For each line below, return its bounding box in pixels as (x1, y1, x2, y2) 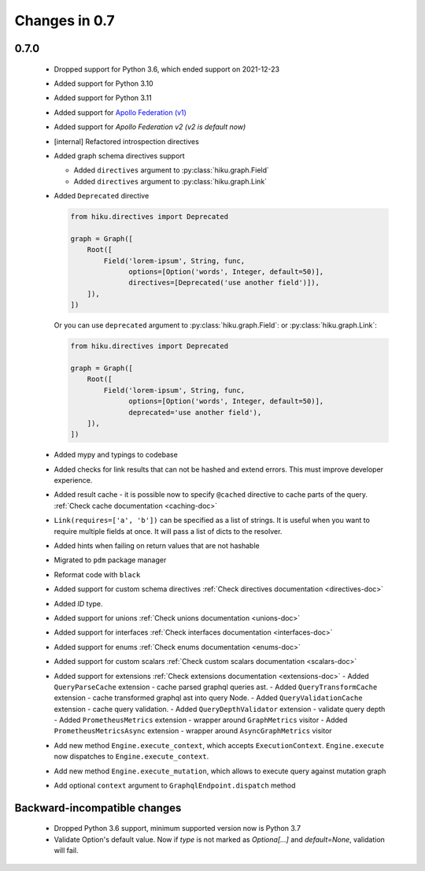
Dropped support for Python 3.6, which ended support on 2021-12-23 (54, 64, 279, 74)
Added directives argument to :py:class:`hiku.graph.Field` (73, 165, 269, 175)
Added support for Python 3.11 (54, 93, 153, 102)
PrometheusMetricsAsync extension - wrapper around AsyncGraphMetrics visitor (54, 726, 332, 736)
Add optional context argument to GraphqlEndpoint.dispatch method (54, 780, 296, 791)
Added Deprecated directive (54, 191, 150, 201)
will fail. (54, 846, 79, 855)
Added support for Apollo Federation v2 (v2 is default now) (54, 122, 246, 132)
